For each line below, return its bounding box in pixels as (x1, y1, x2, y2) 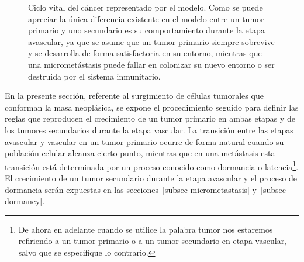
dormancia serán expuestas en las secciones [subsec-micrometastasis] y (5, 183, 257, 195)
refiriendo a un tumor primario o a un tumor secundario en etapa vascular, (18, 235, 287, 247)
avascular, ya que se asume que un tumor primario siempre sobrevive (28, 35, 275, 47)
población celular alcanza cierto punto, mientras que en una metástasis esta (5, 147, 275, 159)
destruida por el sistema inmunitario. (28, 70, 161, 82)
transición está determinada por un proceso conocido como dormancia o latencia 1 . (5, 158, 299, 173)
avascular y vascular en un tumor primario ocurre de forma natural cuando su (5, 135, 284, 147)
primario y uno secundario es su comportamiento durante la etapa (28, 24, 265, 36)
